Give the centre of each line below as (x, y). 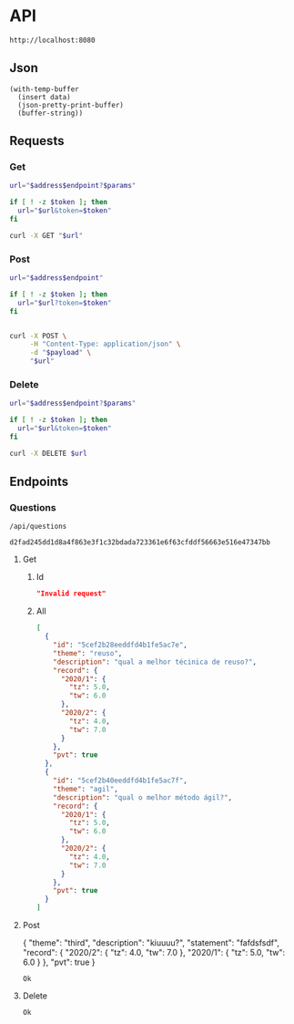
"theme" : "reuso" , (88, 653)
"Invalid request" (71, 594)
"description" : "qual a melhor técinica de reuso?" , (155, 662)
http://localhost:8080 (52, 40)
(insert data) (44, 97)
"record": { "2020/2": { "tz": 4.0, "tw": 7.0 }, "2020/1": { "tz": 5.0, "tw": (154, 953)
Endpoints (39, 482)
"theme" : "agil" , (86, 789)
